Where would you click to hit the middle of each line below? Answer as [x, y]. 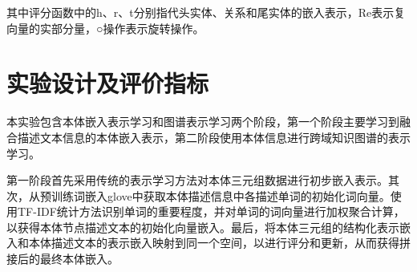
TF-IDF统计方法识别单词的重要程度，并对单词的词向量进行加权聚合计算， [211, 211]
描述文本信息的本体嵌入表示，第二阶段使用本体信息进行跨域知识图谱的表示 [214, 137]
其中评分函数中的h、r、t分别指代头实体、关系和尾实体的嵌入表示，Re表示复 [206, 12]
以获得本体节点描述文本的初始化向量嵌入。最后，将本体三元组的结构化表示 [203, 227]
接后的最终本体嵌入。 [63, 259]
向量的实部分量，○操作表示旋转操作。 [105, 28]
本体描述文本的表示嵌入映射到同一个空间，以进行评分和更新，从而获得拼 [219, 243]
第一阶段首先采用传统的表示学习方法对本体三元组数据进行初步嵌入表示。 [197, 180]
